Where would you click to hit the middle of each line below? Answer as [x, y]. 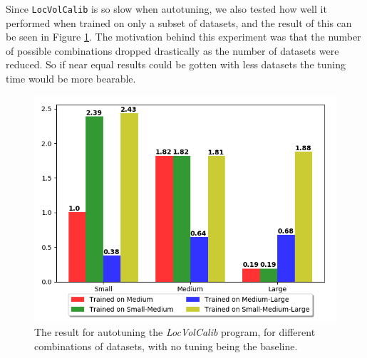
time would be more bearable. [71, 79]
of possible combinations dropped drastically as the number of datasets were [172, 50]
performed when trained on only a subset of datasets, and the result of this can [179, 22]
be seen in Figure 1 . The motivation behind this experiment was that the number [183, 37]
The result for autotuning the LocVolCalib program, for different [175, 332]
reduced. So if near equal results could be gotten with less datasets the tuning [176, 64]
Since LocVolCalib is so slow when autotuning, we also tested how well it [166, 9]
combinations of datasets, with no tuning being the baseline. [166, 346]
